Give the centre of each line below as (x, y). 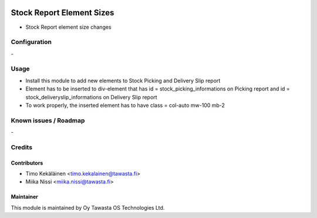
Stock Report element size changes (68, 27)
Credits (21, 147)
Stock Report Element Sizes (63, 13)
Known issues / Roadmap (48, 120)
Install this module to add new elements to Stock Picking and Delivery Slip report (123, 81)
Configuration (31, 42)
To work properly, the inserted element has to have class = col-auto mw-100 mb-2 (125, 105)
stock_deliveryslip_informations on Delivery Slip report (92, 97)
